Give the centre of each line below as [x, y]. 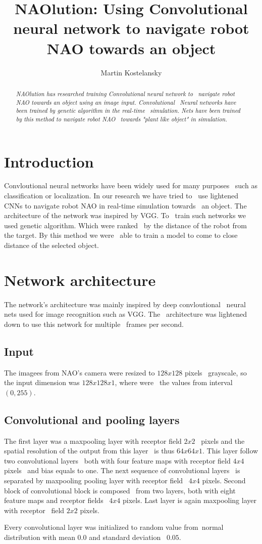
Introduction [49, 161]
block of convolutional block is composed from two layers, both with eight [120, 490]
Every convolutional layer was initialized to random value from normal [114, 527]
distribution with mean [40, 537]
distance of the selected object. [51, 245]
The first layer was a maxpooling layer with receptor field [93, 441]
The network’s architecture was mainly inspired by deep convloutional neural [125, 304]
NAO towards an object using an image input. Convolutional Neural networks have [126, 102]
